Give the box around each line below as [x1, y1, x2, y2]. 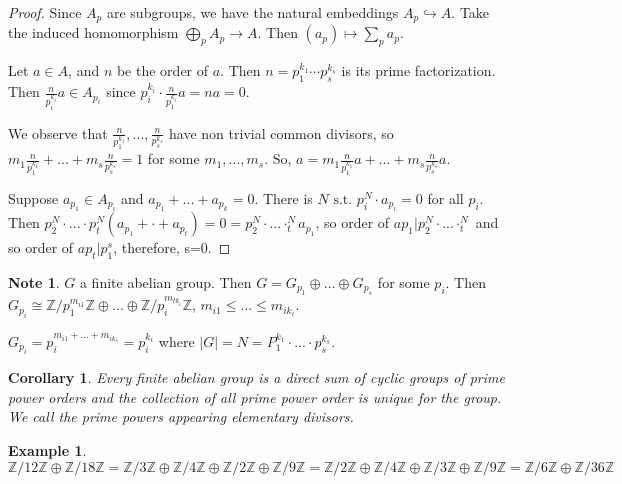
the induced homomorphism [8, 22, 179, 43]
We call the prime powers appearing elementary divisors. [8, 406, 354, 427]
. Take [451, 2, 490, 22]
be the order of [116, 60, 209, 81]
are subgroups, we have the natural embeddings [106, 2, 399, 22]
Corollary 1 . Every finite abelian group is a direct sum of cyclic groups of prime [8, 367, 505, 388]
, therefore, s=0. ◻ [113, 237, 231, 258]
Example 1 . [8, 439, 87, 460]
